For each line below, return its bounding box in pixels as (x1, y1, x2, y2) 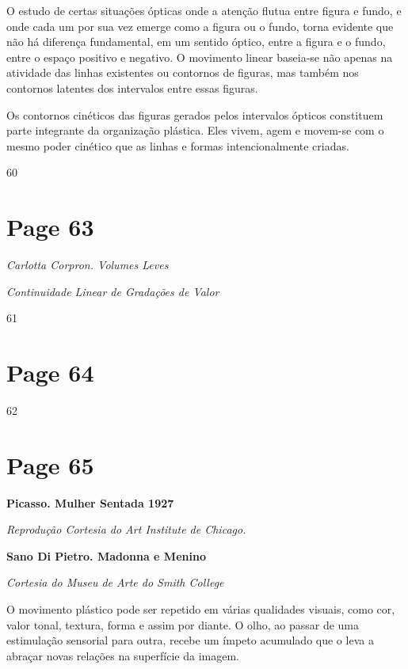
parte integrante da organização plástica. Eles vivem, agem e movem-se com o (6, 122, 384, 139)
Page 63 (6, 211, 94, 243)
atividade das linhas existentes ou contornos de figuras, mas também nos (6, 64, 359, 81)
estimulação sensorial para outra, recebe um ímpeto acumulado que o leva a (6, 632, 374, 648)
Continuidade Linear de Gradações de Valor (6, 283, 219, 299)
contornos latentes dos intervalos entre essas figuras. (6, 79, 258, 96)
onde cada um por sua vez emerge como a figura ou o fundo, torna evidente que (6, 17, 394, 34)
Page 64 (6, 356, 94, 389)
